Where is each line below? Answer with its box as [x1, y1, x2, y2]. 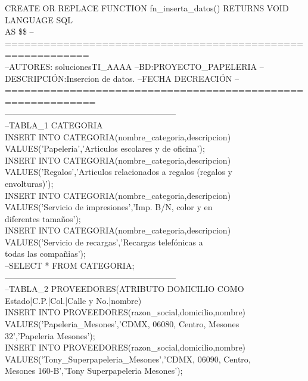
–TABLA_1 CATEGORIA [5, 118, 103, 131]
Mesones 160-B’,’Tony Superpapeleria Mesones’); [5, 364, 183, 377]
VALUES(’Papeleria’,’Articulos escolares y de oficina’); [5, 142, 205, 155]
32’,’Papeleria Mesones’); [5, 329, 95, 342]
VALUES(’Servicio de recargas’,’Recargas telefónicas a [5, 235, 203, 248]
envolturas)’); [5, 177, 54, 189]
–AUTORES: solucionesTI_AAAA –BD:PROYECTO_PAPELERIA [5, 60, 257, 72]
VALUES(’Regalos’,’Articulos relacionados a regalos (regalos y [5, 165, 232, 178]
